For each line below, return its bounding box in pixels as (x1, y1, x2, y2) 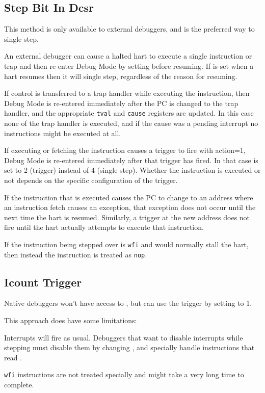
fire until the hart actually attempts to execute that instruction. (4, 222, 204, 232)
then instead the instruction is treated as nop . (4, 249, 147, 259)
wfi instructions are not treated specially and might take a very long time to (4, 369, 244, 380)
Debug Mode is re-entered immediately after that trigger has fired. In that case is (4, 154, 258, 165)
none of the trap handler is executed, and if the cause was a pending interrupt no (4, 118, 258, 128)
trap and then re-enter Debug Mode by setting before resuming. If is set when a (4, 60, 254, 71)
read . (4, 352, 22, 362)
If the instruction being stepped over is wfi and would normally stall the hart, (4, 239, 249, 249)
